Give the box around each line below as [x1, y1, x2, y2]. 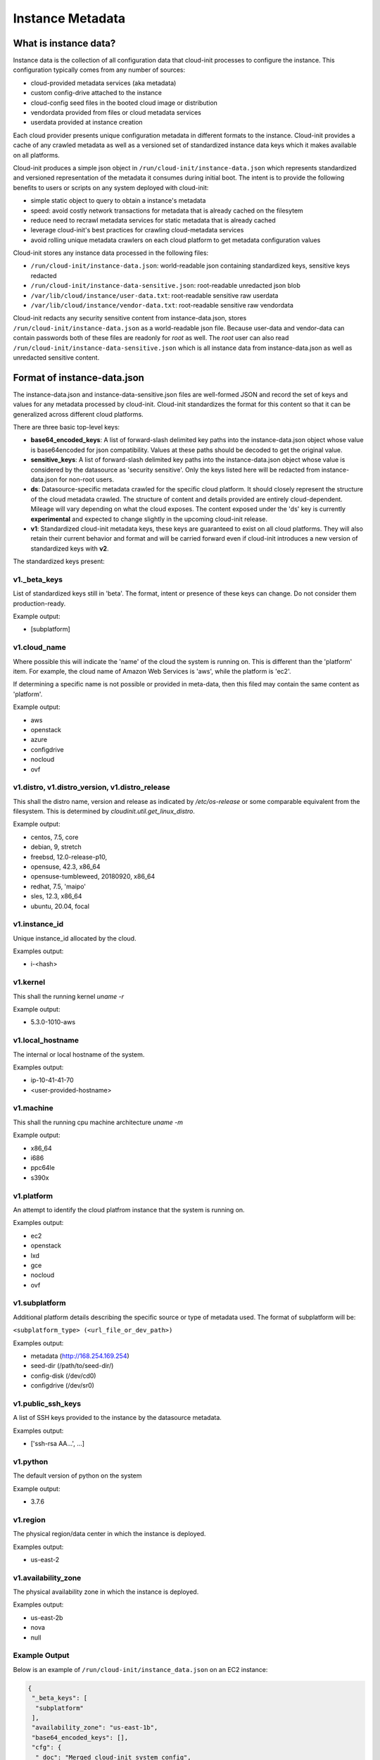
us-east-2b [30, 1613, 63, 1622]
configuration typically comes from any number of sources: [13, 65, 186, 74]
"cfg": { [32, 1743, 62, 1752]
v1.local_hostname [13, 1036, 79, 1045]
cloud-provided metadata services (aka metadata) [30, 78, 177, 87]
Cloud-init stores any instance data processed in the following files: [13, 249, 209, 257]
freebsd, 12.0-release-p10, [30, 853, 108, 861]
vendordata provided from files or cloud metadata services [30, 108, 202, 117]
